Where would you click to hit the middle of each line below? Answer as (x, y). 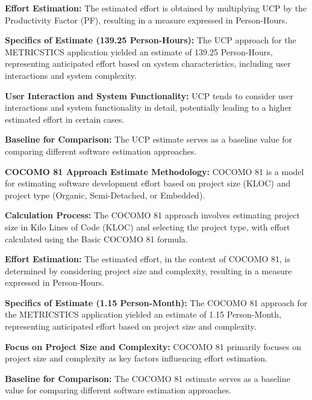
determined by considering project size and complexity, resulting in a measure (148, 270)
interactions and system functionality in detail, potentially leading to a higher (148, 107)
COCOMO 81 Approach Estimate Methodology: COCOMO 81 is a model (154, 171)
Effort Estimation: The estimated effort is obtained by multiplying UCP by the (156, 8)
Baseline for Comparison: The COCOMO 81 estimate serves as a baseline (148, 378)
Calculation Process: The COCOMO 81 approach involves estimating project (152, 215)
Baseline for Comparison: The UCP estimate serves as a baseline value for (149, 139)
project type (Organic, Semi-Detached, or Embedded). (105, 195)
